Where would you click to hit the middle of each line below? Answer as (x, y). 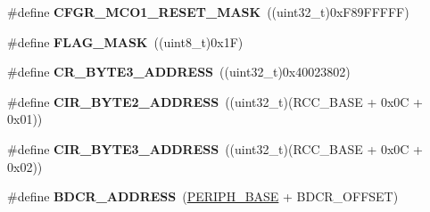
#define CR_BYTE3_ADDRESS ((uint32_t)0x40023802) (179, 72)
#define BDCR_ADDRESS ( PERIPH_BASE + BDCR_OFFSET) (203, 196)
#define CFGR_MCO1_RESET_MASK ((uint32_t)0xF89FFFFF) (208, 12)
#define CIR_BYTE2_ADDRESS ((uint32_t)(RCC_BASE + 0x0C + (215, 101)
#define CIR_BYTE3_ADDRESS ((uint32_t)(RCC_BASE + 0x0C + (215, 148)
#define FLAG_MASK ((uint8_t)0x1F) (125, 41)
